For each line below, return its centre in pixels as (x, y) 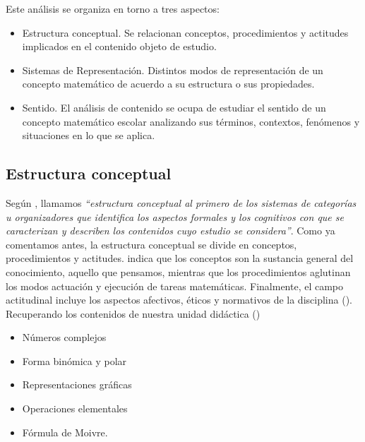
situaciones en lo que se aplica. (89, 135)
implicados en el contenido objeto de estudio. (119, 46)
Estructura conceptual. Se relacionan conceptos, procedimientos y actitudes (185, 32)
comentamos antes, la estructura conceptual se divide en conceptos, (151, 244)
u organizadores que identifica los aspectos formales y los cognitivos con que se (175, 216)
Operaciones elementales (75, 408)
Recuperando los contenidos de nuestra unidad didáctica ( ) (133, 313)
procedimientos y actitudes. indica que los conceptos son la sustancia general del (180, 258)
